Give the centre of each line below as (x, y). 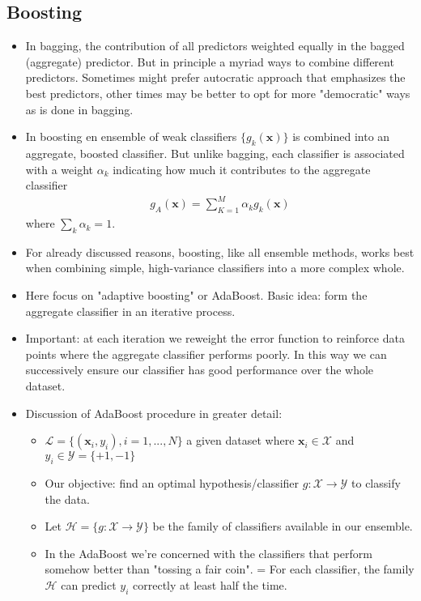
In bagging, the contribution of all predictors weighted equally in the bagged (215, 46)
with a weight (60, 169)
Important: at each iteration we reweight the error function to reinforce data (215, 338)
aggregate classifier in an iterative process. (130, 311)
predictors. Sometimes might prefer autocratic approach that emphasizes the (215, 77)
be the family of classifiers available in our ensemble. (283, 526)
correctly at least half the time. (210, 584)
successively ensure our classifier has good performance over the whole (200, 370)
